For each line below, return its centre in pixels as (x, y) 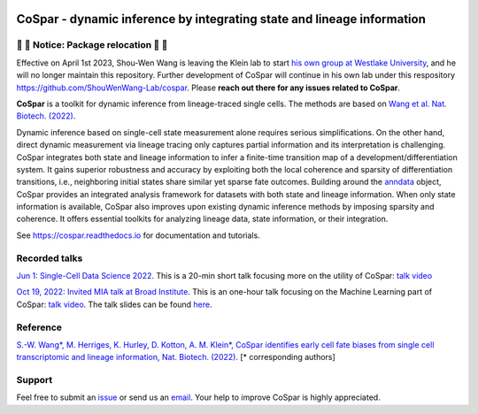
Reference (39, 327)
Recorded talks (50, 258)
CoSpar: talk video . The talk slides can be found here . (114, 304)
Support (35, 380)
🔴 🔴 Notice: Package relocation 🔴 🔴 (92, 45)
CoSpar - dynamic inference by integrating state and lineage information (221, 19)
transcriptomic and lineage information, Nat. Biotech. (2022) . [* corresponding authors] (176, 357)
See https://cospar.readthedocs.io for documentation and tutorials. (138, 235)
